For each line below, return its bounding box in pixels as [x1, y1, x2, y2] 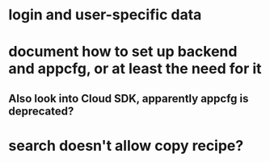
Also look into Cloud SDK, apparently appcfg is [8, 91, 249, 106]
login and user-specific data [8, 6, 202, 24]
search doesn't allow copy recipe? [8, 136, 244, 155]
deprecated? [8, 104, 74, 118]
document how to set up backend [8, 43, 238, 61]
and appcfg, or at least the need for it [8, 60, 262, 78]
